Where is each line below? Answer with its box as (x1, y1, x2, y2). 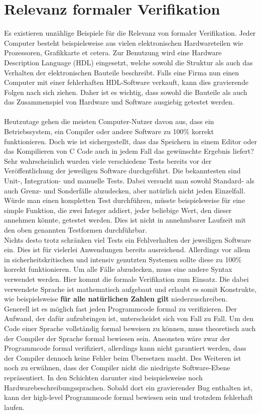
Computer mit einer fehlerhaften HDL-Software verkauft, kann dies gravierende (4, 77, 248, 87)
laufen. (4, 401, 25, 412)
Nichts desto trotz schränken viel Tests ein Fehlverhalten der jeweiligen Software (4, 234, 251, 245)
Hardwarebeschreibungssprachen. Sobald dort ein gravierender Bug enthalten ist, (4, 382, 253, 392)
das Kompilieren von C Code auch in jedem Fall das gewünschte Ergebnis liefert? (4, 146, 254, 156)
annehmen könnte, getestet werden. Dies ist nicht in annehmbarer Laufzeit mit (4, 215, 246, 225)
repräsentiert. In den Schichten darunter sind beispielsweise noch (4, 372, 203, 382)
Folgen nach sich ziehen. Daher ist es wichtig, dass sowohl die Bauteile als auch (4, 86, 247, 97)
